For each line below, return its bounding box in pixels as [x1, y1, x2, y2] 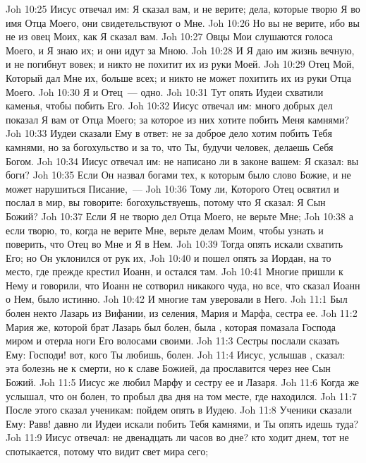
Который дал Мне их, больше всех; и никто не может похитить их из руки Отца [6, 70, 352, 85]
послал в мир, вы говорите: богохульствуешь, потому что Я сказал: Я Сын [6, 195, 326, 210]
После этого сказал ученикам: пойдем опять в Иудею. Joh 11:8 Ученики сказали [6, 402, 352, 417]
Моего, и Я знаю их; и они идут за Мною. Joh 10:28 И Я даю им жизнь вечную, [6, 42, 355, 57]
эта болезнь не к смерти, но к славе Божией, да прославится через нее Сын [6, 361, 331, 375]
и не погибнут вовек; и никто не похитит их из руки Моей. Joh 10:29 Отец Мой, [6, 56, 355, 71]
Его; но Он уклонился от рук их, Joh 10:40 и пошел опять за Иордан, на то [6, 250, 331, 265]
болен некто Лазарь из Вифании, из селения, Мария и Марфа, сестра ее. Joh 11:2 [6, 306, 358, 320]
